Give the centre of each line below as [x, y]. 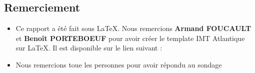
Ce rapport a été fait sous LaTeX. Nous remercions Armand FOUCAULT [133, 28]
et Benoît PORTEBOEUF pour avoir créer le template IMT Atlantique [130, 38]
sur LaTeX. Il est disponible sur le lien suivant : [89, 48]
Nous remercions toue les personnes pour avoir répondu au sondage [119, 64]
